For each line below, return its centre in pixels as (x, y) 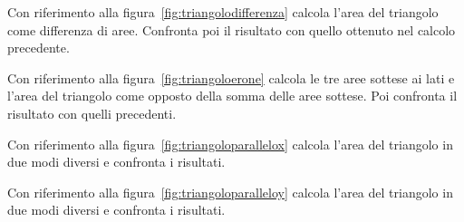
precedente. (39, 48)
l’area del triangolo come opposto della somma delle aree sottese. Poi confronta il (232, 96)
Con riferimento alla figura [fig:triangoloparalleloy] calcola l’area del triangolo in (230, 192)
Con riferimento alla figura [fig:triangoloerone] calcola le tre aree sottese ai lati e (231, 77)
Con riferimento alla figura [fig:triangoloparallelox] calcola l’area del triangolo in (230, 144)
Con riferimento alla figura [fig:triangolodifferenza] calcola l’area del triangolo (223, 12)
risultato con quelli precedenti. (92, 113)
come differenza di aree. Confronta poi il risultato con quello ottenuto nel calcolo (232, 29)
